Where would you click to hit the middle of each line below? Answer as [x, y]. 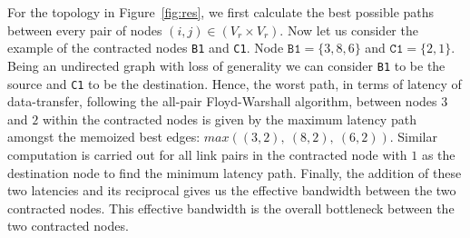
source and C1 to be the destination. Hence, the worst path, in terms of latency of [235, 83]
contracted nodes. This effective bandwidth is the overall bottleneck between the [231, 208]
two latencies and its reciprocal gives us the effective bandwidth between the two [232, 190]
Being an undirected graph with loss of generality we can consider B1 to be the [226, 65]
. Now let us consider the [349, 30]
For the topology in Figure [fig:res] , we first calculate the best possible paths [221, 12]
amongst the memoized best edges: [104, 137]
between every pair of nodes [85, 30]
